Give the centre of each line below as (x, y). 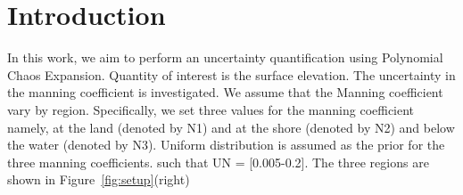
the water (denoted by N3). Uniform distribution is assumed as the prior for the (226, 145)
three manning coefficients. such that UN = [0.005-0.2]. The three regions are (218, 162)
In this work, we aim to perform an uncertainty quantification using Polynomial (225, 57)
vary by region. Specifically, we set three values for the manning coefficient (211, 109)
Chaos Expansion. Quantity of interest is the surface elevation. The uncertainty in (231, 74)
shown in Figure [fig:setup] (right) (99, 179)
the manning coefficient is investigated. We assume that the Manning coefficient (225, 92)
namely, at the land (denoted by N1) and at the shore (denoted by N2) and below (231, 127)
